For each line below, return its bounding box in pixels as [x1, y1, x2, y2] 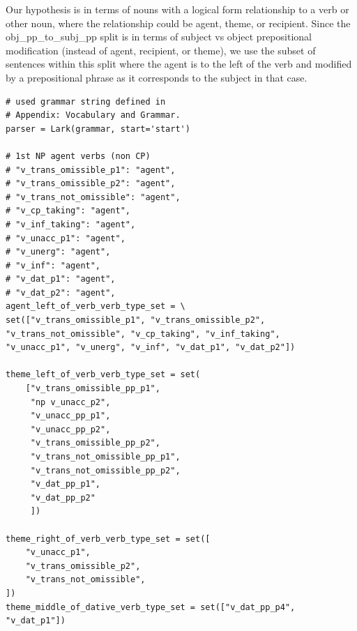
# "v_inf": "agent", [6, 260, 101, 271]
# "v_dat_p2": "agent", [6, 287, 116, 298]
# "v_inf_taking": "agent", [6, 219, 136, 229]
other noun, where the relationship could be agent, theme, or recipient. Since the [6, 15, 351, 30]
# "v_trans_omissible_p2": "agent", [6, 178, 176, 189]
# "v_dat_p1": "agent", [6, 274, 116, 284]
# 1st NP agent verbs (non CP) [6, 151, 151, 161]
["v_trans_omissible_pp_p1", [25, 383, 160, 394]
